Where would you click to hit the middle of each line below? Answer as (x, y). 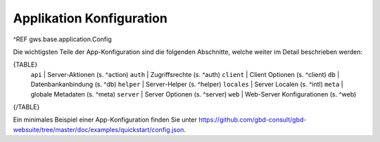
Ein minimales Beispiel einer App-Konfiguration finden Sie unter (105, 120)
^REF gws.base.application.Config (62, 39)
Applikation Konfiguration (90, 18)
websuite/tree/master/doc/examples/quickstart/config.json (99, 129)
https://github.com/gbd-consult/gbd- (252, 120)
